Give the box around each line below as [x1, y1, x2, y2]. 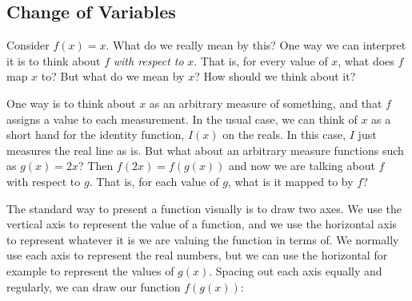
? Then [78, 157, 114, 174]
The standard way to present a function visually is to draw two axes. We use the [6, 200, 402, 216]
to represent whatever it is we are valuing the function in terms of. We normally [6, 231, 399, 248]
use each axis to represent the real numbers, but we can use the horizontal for [6, 247, 388, 263]
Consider [6, 37, 50, 53]
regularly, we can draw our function [6, 278, 181, 295]
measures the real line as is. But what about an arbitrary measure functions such [6, 141, 404, 158]
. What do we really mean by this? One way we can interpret [106, 37, 406, 53]
